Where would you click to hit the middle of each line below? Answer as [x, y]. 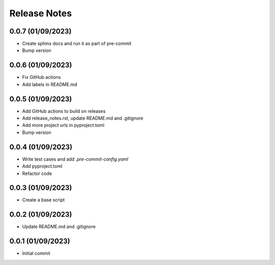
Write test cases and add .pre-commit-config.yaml [75, 159]
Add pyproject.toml [42, 166]
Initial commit [36, 253]
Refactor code [37, 173]
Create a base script [44, 200]
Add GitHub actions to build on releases [64, 111]
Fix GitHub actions [42, 77]
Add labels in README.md [50, 84]
